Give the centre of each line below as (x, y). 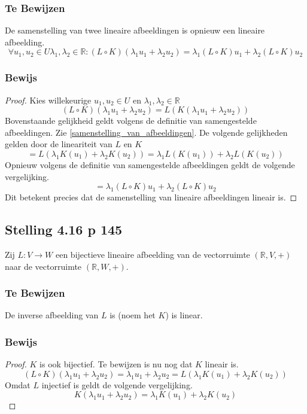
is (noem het (133, 315)
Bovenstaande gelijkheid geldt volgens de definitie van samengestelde (131, 121)
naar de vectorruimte (43, 266)
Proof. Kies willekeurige (48, 100)
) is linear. (184, 315)
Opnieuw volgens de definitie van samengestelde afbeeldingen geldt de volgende (150, 165)
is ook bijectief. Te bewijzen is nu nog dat (116, 364)
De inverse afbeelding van (52, 315)
